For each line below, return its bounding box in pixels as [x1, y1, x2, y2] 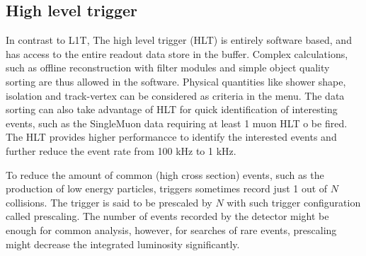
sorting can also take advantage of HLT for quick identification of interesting [6, 102, 338, 117]
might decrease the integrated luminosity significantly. [6, 236, 240, 251]
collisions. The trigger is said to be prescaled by [6, 194, 212, 209]
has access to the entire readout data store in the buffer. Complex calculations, [6, 46, 348, 61]
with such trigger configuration [227, 194, 361, 209]
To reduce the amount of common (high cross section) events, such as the [6, 167, 324, 182]
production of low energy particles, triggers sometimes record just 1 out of [6, 181, 328, 196]
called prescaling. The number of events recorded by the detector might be [6, 209, 329, 223]
